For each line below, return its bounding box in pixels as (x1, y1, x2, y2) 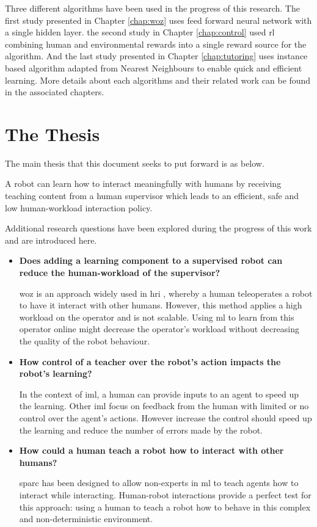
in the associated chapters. (5, 85, 104, 98)
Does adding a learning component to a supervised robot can (19, 254, 283, 267)
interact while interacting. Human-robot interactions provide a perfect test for (19, 488, 312, 501)
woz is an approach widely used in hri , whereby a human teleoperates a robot (19, 286, 313, 299)
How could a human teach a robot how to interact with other (19, 444, 284, 457)
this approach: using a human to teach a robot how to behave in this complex (19, 500, 311, 513)
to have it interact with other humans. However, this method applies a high (19, 299, 302, 311)
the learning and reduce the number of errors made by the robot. (19, 423, 263, 436)
